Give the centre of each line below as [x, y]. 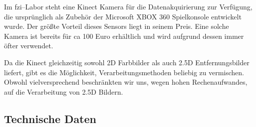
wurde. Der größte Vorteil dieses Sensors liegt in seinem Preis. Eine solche [117, 26]
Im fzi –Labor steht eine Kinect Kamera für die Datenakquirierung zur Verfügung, [128, 6]
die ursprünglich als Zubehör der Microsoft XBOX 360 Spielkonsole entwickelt [123, 16]
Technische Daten [50, 118]
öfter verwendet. [29, 46]
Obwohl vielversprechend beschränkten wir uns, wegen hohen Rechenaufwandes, [126, 82]
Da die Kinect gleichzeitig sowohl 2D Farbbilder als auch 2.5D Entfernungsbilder [127, 62]
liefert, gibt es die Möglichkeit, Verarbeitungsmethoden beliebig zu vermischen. [124, 72]
